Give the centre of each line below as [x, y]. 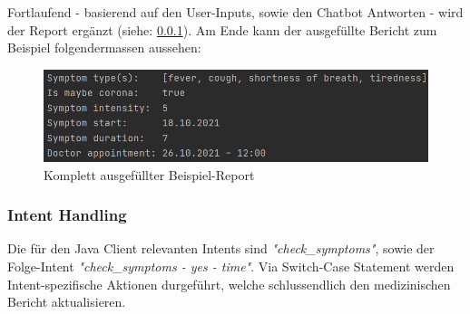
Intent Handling [67, 215]
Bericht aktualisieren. [67, 302]
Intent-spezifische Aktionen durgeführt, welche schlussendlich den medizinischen [229, 284]
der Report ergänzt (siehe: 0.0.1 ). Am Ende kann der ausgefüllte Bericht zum [222, 29]
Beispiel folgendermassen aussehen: [104, 48]
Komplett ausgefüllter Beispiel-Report [149, 174]
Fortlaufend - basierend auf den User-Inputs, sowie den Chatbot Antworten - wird [235, 12]
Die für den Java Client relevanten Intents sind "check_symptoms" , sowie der [221, 248]
